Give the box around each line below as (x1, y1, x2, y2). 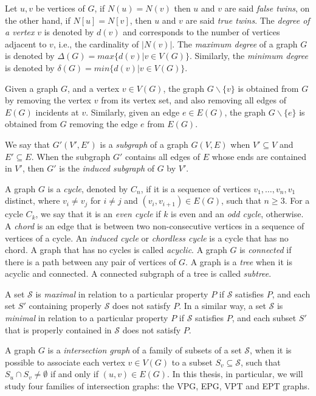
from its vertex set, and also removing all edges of (101, 94, 287, 106)
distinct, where (5, 194, 60, 207)
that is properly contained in (5, 323, 112, 336)
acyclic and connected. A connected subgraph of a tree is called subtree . (5, 267, 272, 280)
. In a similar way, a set (179, 299, 266, 312)
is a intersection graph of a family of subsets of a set (47, 344, 242, 356)
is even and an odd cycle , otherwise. (171, 207, 304, 220)
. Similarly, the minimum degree (189, 49, 308, 62)
